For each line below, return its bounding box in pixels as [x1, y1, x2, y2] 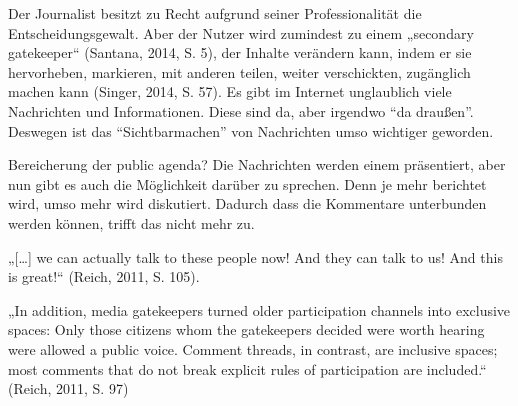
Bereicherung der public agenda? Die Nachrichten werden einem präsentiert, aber [8, 154, 506, 175]
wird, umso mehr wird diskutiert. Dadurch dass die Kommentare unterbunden [8, 193, 487, 214]
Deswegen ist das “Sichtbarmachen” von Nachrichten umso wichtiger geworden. [8, 120, 494, 141]
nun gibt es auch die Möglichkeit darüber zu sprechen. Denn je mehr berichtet [8, 173, 487, 194]
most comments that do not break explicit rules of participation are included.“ [8, 358, 487, 379]
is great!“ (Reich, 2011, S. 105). [8, 266, 200, 287]
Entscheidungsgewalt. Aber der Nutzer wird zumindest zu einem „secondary [8, 22, 474, 43]
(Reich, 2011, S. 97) [8, 378, 129, 399]
